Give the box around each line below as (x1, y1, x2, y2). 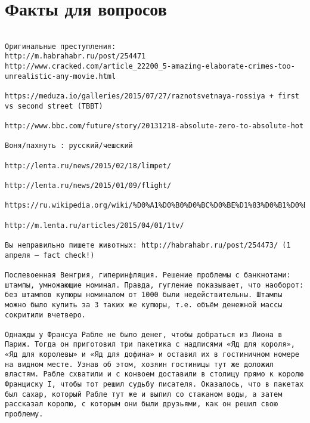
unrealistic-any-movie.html (5, 72, 116, 81)
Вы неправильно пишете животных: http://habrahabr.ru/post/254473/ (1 (5, 240, 291, 249)
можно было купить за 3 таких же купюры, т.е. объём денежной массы (5, 300, 283, 309)
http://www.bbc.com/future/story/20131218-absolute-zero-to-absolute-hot (5, 122, 304, 131)
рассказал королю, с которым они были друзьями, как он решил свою (5, 400, 278, 409)
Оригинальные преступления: (5, 42, 116, 51)
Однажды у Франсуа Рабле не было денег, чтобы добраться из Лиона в (5, 330, 283, 339)
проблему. (5, 410, 44, 419)
